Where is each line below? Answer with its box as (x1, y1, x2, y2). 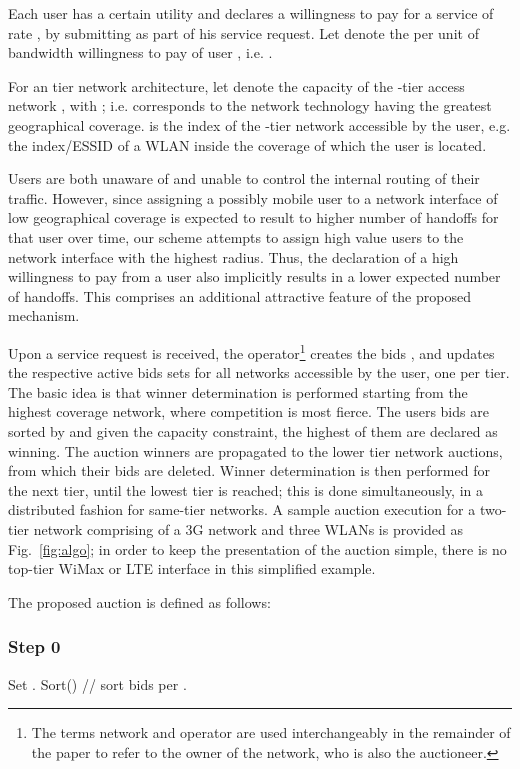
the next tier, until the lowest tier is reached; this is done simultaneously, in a (8, 479, 484, 500)
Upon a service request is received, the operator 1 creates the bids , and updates (8, 339, 495, 363)
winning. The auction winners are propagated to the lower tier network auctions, (8, 440, 503, 461)
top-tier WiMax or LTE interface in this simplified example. (8, 558, 376, 579)
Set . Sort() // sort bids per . (8, 673, 187, 694)
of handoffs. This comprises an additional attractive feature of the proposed (8, 285, 471, 306)
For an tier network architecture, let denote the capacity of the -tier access (8, 75, 465, 96)
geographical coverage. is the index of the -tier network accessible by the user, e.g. (8, 114, 511, 135)
